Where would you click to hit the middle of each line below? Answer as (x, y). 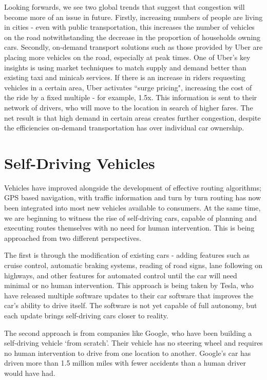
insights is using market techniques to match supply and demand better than (125, 67)
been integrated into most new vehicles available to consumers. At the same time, (132, 208)
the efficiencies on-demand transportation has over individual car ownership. (124, 128)
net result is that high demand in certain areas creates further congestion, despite (132, 117)
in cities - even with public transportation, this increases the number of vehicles (129, 27)
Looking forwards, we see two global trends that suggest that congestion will (125, 7)
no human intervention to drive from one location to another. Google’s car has (128, 353)
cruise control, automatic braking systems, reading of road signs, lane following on (133, 265)
